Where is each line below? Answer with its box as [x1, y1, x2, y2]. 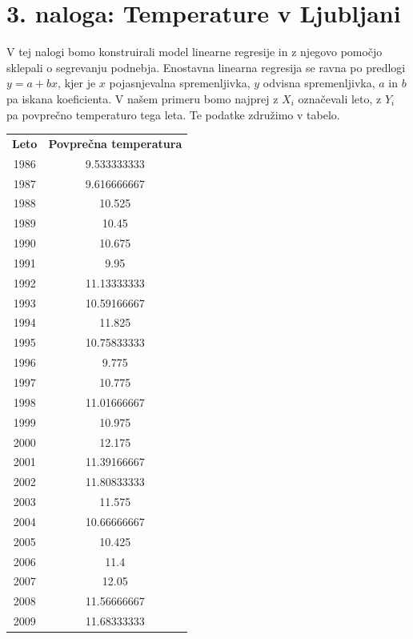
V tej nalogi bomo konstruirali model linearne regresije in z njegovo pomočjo [6, 43, 383, 60]
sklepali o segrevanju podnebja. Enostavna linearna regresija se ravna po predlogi [6, 58, 406, 75]
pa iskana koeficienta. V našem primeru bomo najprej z [6, 90, 279, 106]
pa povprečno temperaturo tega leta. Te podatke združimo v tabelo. [6, 106, 340, 123]
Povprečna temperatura [48, 135, 182, 151]
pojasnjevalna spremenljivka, [109, 74, 251, 91]
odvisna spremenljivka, [263, 74, 375, 91]
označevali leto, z [298, 90, 382, 106]
